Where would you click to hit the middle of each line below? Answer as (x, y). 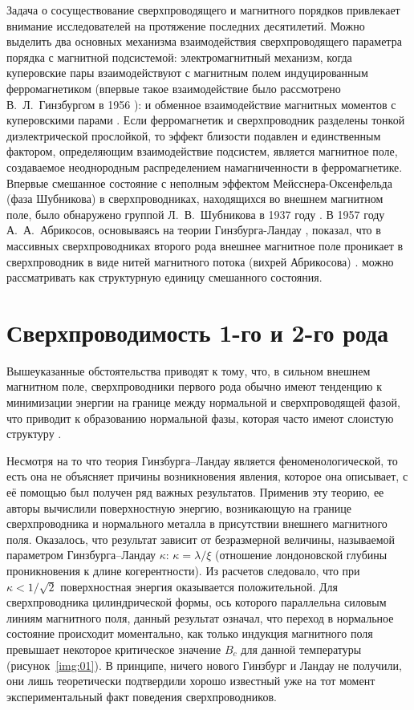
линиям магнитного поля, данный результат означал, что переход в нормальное (200, 617)
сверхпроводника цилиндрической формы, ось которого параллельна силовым (197, 602)
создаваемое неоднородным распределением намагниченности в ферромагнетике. (205, 166)
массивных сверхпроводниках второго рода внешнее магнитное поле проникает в (205, 245)
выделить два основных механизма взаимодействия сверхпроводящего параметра (204, 41)
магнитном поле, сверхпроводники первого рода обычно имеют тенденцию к (195, 386)
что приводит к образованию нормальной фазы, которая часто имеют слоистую (200, 418)
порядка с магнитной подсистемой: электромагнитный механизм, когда (179, 57)
